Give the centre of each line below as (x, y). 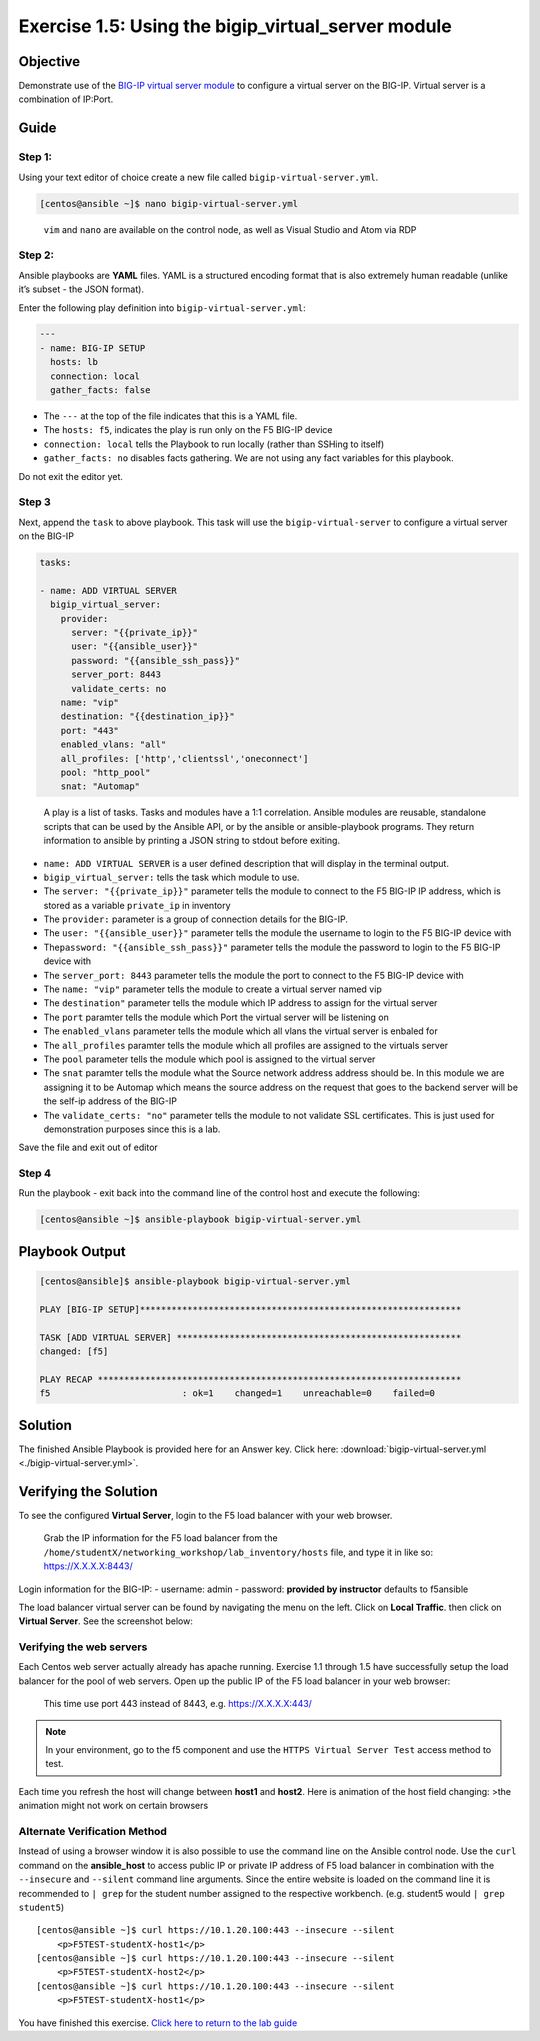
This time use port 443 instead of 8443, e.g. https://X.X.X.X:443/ (177, 1704)
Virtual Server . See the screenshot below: (106, 1621)
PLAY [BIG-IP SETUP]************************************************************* (250, 1309)
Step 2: (36, 255)
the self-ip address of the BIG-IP (110, 1101)
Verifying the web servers (83, 1647)
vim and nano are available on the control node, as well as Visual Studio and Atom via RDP (230, 229)
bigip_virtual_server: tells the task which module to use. (171, 877)
